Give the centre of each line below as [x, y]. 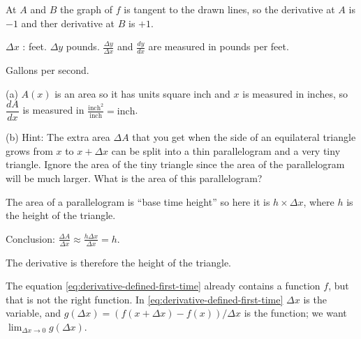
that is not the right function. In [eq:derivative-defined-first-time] [145, 299]
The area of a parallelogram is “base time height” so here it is [138, 201]
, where [319, 201]
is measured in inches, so [295, 93]
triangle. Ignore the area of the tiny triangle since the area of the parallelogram [175, 164]
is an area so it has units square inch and [142, 93]
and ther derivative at [68, 23]
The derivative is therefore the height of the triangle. [119, 262]
